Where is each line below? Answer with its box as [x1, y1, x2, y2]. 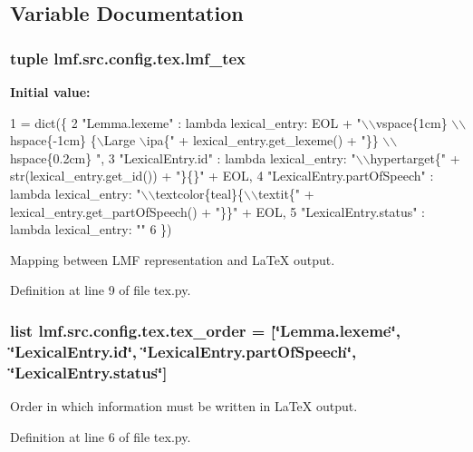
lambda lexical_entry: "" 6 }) [10, 220, 172, 239]
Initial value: [10, 83, 91, 101]
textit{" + [258, 183, 314, 202]
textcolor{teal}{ [155, 183, 245, 202]
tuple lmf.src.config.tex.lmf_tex [10, 46, 246, 69]
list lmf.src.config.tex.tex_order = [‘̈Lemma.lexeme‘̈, [10, 319, 401, 341]
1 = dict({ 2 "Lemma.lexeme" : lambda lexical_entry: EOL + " [10, 113, 362, 132]
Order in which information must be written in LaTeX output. [10, 397, 358, 415]
